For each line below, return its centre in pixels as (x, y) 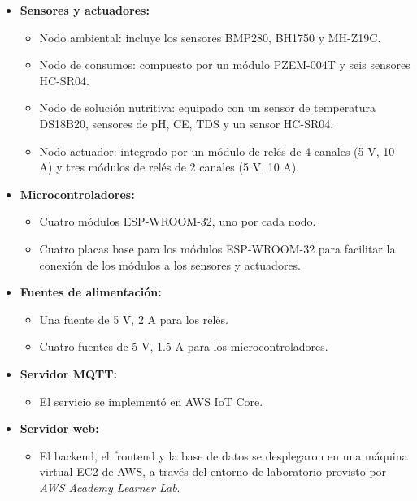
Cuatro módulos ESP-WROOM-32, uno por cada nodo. (178, 221)
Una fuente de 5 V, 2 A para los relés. (134, 319)
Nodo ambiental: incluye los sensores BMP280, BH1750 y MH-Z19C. (210, 37)
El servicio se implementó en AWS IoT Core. (151, 401)
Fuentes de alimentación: (91, 292)
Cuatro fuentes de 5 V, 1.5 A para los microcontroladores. (184, 346)
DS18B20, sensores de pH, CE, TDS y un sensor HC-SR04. (187, 123)
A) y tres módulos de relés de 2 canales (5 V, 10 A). (169, 167)
